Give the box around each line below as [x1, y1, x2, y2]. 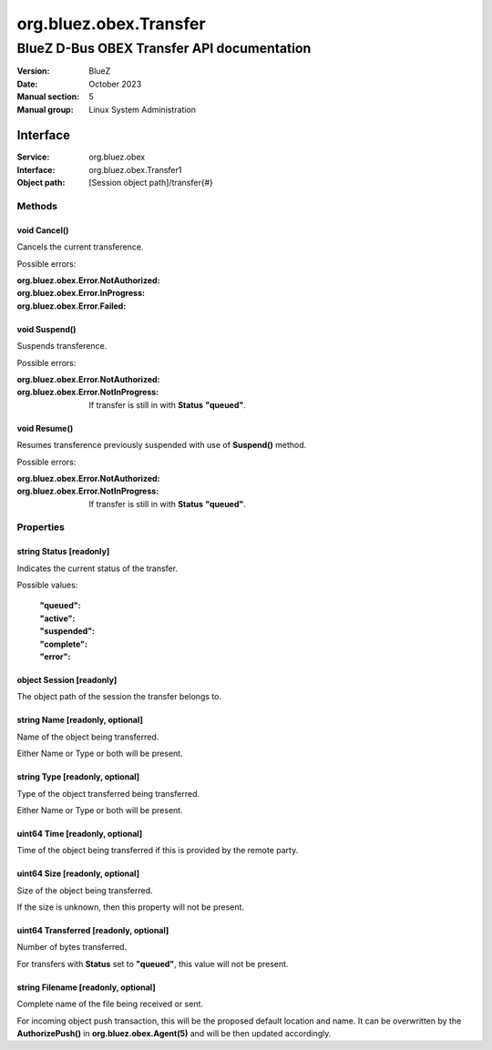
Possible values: [16, 579, 78, 591]
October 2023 [88, 78, 142, 89]
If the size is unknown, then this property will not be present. [16, 902, 245, 912]
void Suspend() [16, 323, 77, 334]
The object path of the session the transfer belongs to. [16, 691, 222, 702]
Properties [16, 521, 66, 534]
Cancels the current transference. [16, 241, 144, 252]
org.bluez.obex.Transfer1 [88, 164, 182, 175]
